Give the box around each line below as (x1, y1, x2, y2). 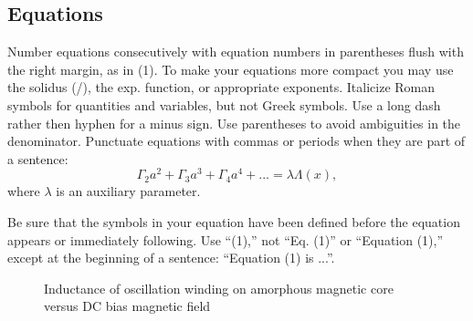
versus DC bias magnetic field (44, 296, 211, 316)
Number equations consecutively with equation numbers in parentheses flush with (7, 42, 464, 61)
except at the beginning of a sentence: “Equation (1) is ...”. (7, 248, 335, 267)
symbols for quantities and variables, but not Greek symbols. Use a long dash (7, 95, 441, 114)
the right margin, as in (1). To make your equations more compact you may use (7, 59, 454, 78)
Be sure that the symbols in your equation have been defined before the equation (7, 212, 460, 232)
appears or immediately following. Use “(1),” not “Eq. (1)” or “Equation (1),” (7, 230, 444, 249)
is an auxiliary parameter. (56, 181, 201, 201)
